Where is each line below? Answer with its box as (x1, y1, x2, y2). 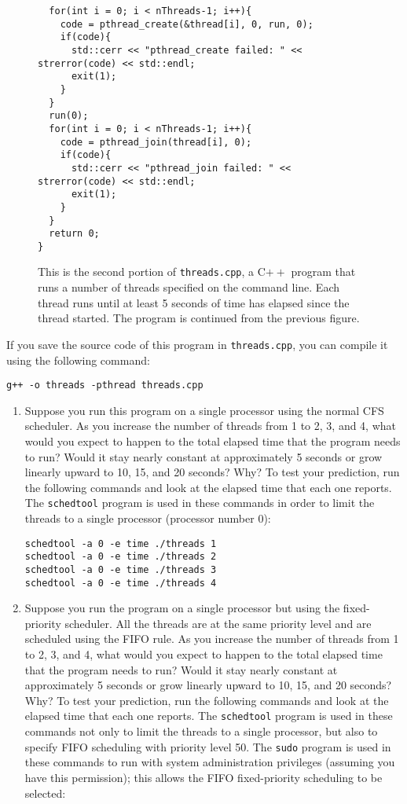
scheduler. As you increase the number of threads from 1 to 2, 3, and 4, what (24, 417, 397, 434)
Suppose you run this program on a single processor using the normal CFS (24, 402, 384, 418)
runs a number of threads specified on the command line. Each (38, 279, 339, 296)
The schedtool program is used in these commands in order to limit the (24, 494, 375, 511)
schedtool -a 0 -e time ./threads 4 (24, 577, 217, 589)
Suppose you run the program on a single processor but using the (24, 600, 340, 616)
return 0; (49, 228, 100, 240)
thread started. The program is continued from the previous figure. (38, 310, 360, 326)
